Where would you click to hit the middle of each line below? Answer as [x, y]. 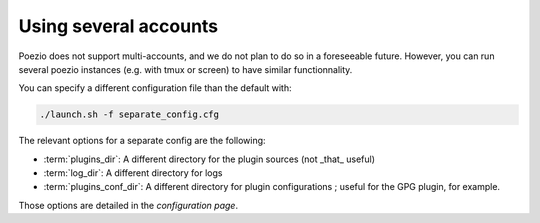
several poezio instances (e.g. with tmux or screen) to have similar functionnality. [185, 69]
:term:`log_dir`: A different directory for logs [133, 173]
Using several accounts [118, 26]
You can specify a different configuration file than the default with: [155, 88]
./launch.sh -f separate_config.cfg [129, 114]
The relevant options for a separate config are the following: [142, 141]
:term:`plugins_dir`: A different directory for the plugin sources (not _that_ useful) [209, 159]
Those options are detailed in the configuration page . [128, 205]
